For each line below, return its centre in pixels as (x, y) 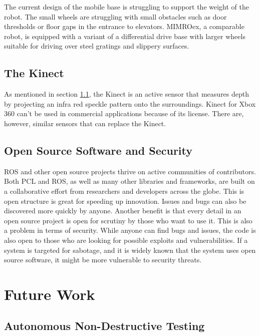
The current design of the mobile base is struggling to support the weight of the (126, 7)
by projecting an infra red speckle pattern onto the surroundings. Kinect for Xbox (130, 103)
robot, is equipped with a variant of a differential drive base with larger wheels (125, 36)
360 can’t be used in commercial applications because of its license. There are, (124, 113)
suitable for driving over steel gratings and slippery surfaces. (97, 46)
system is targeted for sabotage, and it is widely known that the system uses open (130, 250)
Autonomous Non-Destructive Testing (104, 326)
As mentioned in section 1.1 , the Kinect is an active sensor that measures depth (127, 94)
